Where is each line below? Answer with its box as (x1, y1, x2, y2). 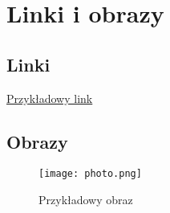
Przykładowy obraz (38, 191, 133, 208)
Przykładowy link (6, 89, 93, 106)
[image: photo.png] (38, 168, 142, 180)
